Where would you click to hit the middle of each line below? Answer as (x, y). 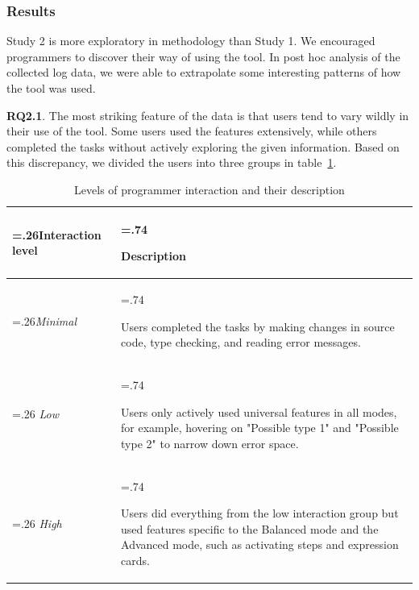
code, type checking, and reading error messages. (241, 342)
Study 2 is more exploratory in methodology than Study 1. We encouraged (191, 41)
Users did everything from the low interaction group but (260, 513)
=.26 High (37, 523)
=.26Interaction (57, 234)
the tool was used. (51, 88)
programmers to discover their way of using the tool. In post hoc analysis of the (203, 56)
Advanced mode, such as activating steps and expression (260, 544)
